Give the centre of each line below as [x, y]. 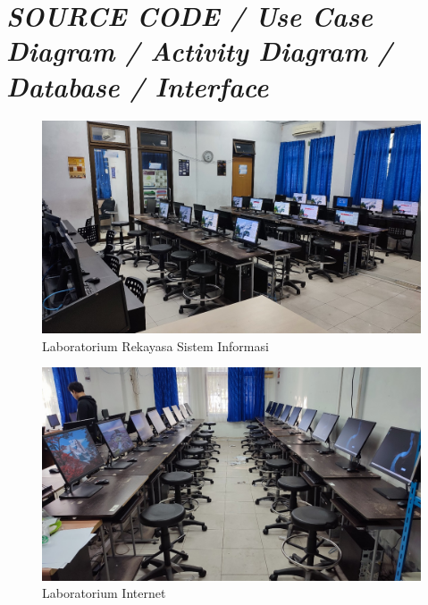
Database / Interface [138, 86]
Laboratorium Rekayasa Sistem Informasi [155, 345]
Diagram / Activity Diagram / [199, 51]
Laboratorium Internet [104, 593]
